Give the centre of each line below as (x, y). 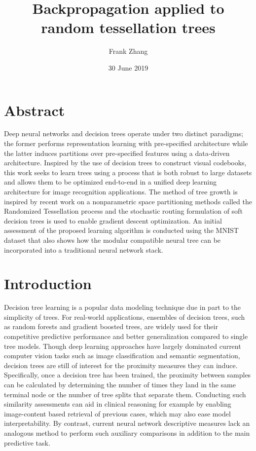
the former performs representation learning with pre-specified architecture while (126, 143)
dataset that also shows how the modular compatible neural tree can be (112, 240)
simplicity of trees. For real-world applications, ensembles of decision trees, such (125, 317)
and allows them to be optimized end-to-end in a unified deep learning (110, 182)
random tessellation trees (128, 27)
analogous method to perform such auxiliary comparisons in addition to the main (127, 433)
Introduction (48, 283)
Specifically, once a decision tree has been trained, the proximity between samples (128, 375)
